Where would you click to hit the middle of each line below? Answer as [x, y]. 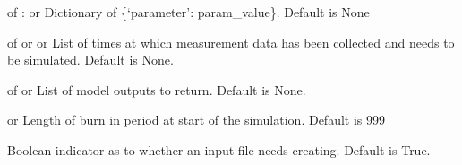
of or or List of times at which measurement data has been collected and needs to [231, 42]
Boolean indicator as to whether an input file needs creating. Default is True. [219, 149]
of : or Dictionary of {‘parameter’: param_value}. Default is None [188, 12]
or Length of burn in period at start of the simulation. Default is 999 [196, 120]
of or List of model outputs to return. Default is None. [157, 89]
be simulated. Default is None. [90, 60]
